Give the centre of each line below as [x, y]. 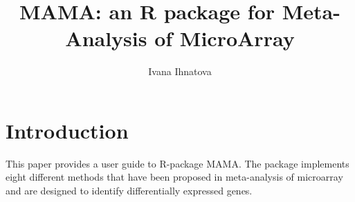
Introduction [67, 130]
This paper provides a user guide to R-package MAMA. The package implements [177, 163]
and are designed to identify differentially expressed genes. [129, 191]
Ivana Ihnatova [180, 71]
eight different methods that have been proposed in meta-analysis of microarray [174, 177]
